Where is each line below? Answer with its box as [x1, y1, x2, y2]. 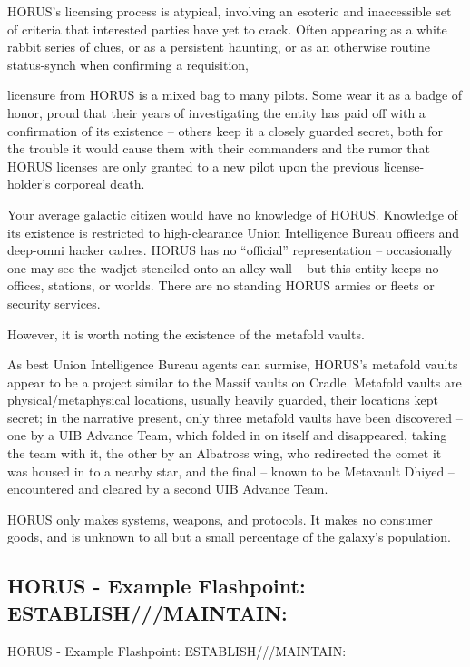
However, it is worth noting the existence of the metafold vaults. [7, 324, 365, 343]
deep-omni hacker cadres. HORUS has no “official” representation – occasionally [7, 240, 454, 260]
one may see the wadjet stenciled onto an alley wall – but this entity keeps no [7, 258, 439, 277]
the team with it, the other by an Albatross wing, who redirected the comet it [7, 444, 442, 463]
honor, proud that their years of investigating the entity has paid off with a [7, 103, 426, 122]
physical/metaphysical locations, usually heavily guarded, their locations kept [7, 390, 438, 409]
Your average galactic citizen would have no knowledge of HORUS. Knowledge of [7, 204, 458, 223]
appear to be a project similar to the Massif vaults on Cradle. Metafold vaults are [7, 372, 462, 391]
